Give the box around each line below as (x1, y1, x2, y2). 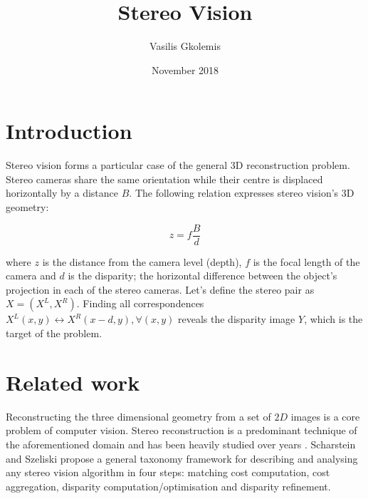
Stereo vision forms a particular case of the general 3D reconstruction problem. (6, 158, 350, 173)
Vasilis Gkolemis (149, 38, 221, 53)
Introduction (6, 116, 132, 145)
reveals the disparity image (178, 312, 295, 326)
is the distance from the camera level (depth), (42, 254, 242, 269)
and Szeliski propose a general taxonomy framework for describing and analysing (6, 451, 358, 465)
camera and (6, 268, 56, 283)
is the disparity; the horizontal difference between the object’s (68, 268, 337, 283)
